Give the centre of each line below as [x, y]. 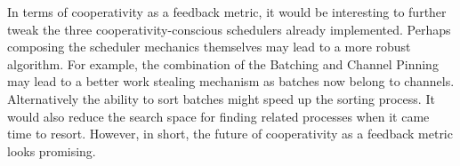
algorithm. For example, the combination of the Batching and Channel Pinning [223, 63]
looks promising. [52, 150]
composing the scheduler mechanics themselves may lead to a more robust [209, 47]
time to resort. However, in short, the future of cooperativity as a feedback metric [230, 134]
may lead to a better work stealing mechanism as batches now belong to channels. [231, 81]
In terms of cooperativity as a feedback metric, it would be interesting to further [227, 12]
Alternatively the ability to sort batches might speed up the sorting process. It [221, 98]
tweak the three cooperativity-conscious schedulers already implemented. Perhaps [229, 29]
